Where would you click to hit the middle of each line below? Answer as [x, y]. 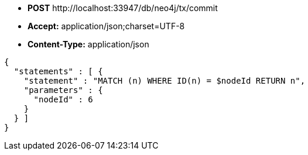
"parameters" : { [63, 90]
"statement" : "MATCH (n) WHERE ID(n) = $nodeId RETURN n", [165, 81]
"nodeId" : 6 [63, 99]
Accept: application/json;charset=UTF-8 [106, 26]
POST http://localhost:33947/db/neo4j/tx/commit [123, 8]
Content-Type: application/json [88, 44]
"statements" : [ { [58, 71]
